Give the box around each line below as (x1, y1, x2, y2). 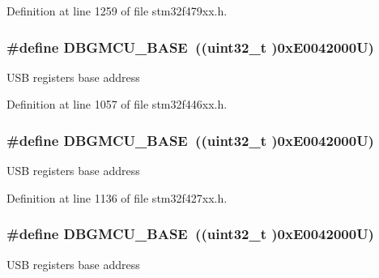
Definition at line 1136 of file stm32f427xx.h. (6, 189, 228, 206)
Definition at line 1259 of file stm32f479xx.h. (6, 2, 228, 19)
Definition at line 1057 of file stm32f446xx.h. (6, 96, 228, 113)
